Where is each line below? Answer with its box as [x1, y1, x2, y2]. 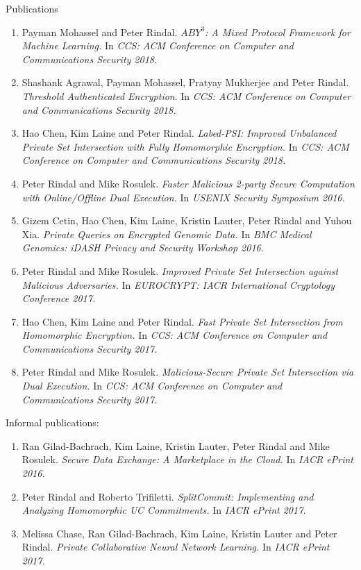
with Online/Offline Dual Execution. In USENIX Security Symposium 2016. [22, 190, 345, 204]
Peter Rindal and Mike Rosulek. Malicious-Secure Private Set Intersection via [22, 364, 354, 379]
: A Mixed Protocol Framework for [205, 24, 351, 39]
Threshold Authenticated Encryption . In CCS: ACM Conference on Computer [22, 88, 351, 103]
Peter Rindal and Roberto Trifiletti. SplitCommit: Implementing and [22, 489, 314, 503]
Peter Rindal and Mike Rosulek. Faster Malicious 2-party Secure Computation [22, 176, 355, 190]
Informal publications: [6, 415, 99, 430]
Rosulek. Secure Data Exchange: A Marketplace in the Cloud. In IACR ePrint [22, 452, 353, 467]
